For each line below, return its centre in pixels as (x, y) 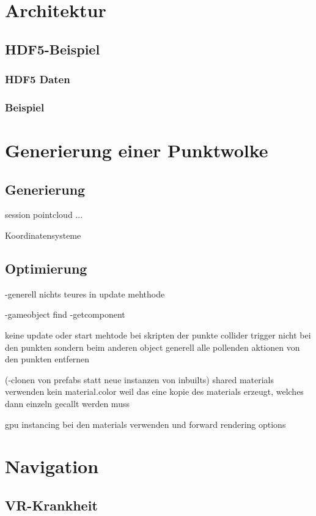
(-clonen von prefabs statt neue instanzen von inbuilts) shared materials (140, 379)
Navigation (52, 466)
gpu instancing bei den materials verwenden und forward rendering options (145, 424)
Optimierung (46, 268)
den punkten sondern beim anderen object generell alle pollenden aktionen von (152, 347)
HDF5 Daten (38, 79)
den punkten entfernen (47, 359)
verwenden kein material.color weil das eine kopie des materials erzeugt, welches (154, 391)
